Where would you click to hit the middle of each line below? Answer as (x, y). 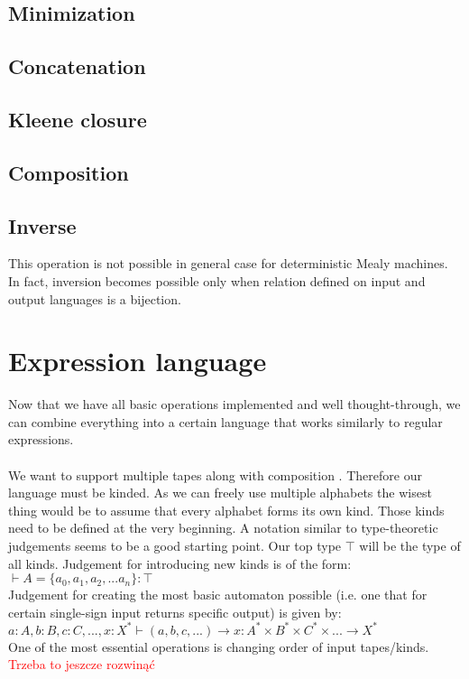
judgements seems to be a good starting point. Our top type (175, 545)
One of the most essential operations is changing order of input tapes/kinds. (219, 646)
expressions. (41, 439)
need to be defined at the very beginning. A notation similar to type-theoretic (223, 528)
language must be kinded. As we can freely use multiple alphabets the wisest (220, 493)
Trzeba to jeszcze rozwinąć (82, 664)
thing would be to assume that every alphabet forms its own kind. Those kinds (226, 510)
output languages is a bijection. (95, 298)
